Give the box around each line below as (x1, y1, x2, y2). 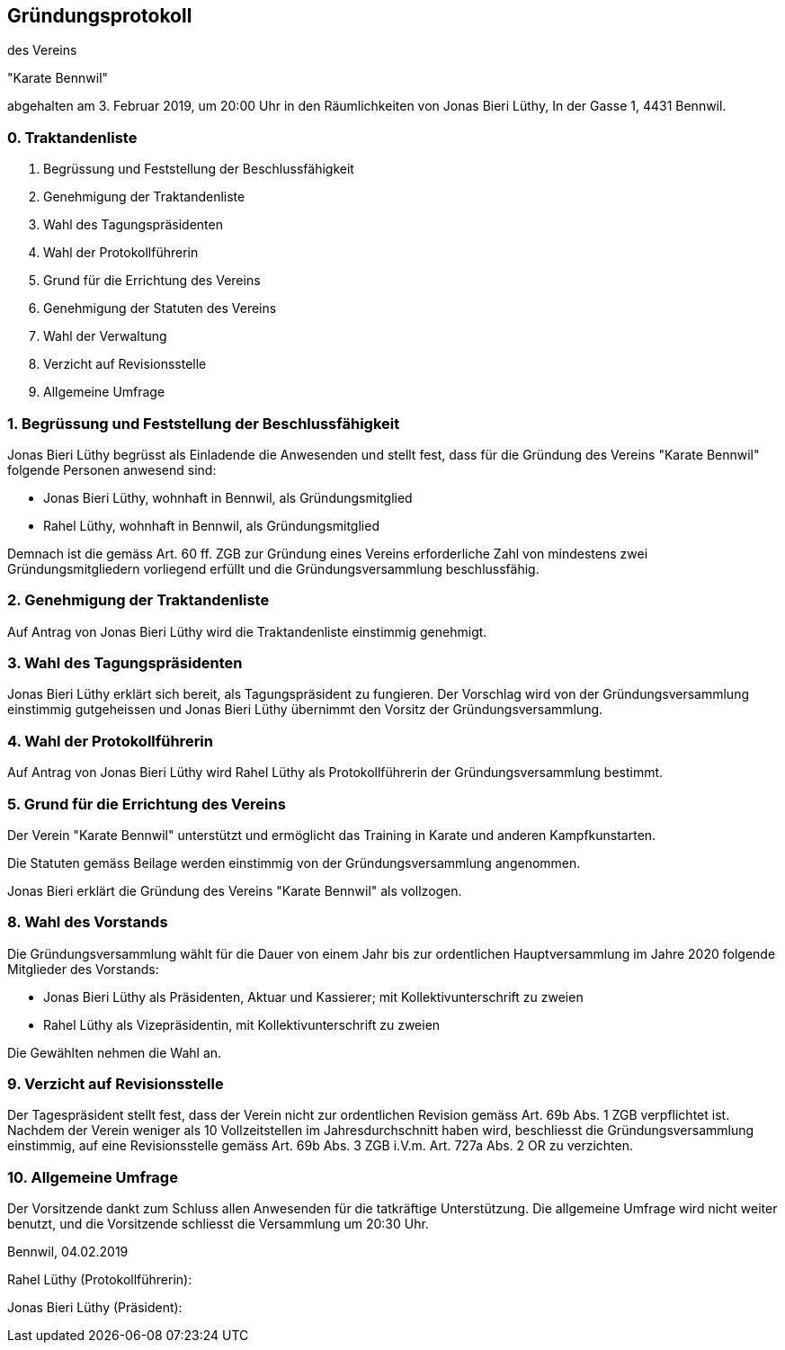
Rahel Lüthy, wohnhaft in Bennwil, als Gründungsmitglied (43, 517, 379, 533)
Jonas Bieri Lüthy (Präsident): (7, 1300, 183, 1316)
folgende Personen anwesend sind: (7, 461, 217, 478)
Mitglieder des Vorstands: (7, 961, 159, 977)
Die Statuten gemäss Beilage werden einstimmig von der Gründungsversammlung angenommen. (7, 854, 581, 871)
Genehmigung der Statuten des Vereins (43, 300, 277, 317)
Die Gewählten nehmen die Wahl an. (7, 1044, 222, 1060)
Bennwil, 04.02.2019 (7, 1244, 129, 1260)
